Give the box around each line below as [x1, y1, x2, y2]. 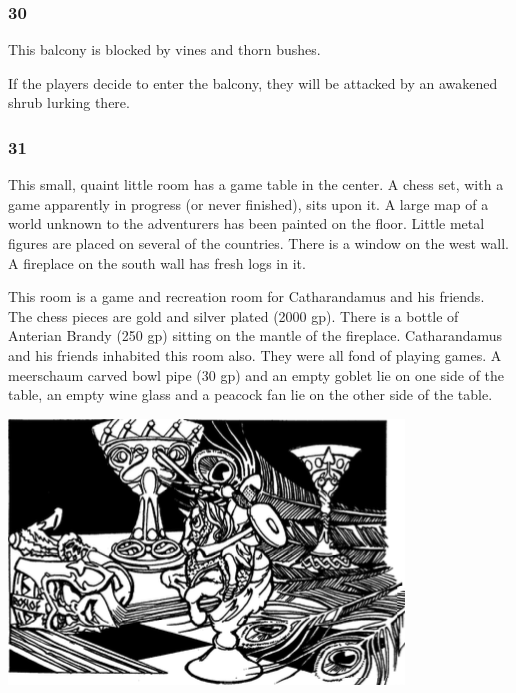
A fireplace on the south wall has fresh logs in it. [8, 252, 306, 273]
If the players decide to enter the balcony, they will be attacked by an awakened [8, 72, 498, 93]
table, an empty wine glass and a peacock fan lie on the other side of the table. [8, 384, 493, 405]
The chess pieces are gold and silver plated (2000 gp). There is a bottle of [8, 305, 459, 326]
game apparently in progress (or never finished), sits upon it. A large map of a [8, 193, 489, 214]
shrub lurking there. [8, 92, 130, 113]
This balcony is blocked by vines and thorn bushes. [8, 39, 321, 60]
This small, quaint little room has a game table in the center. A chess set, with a [8, 174, 504, 195]
